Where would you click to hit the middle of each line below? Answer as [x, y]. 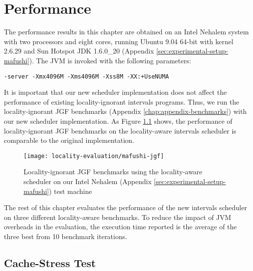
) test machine [70, 191]
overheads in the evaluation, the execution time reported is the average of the [120, 227]
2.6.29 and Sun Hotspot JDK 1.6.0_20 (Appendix [79, 51]
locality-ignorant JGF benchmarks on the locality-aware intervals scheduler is [120, 130]
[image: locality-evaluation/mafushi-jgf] [94, 156]
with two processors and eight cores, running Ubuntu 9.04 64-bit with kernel [119, 41]
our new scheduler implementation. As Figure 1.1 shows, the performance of [118, 121]
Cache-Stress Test [50, 262]
